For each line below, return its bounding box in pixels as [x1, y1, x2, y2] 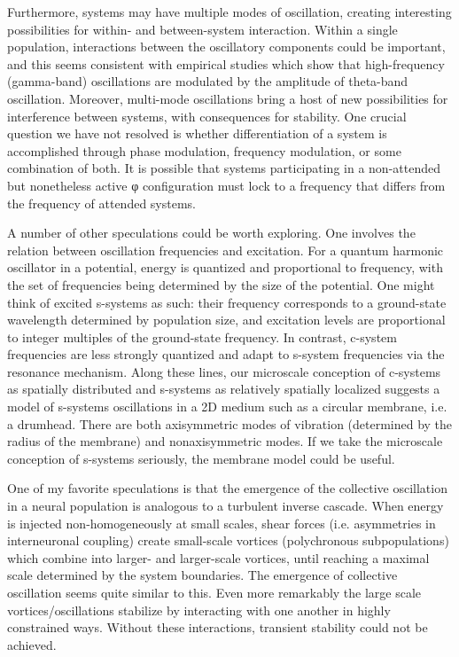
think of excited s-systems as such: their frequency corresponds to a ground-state [7, 293, 447, 311]
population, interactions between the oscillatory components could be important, [7, 37, 446, 56]
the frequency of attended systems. [7, 193, 196, 212]
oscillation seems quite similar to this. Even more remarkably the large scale [7, 583, 422, 601]
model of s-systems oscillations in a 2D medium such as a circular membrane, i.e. [7, 397, 447, 416]
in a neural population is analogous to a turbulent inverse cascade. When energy [7, 497, 444, 515]
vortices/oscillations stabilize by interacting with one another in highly [7, 600, 391, 619]
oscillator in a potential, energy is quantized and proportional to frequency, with [7, 258, 443, 277]
